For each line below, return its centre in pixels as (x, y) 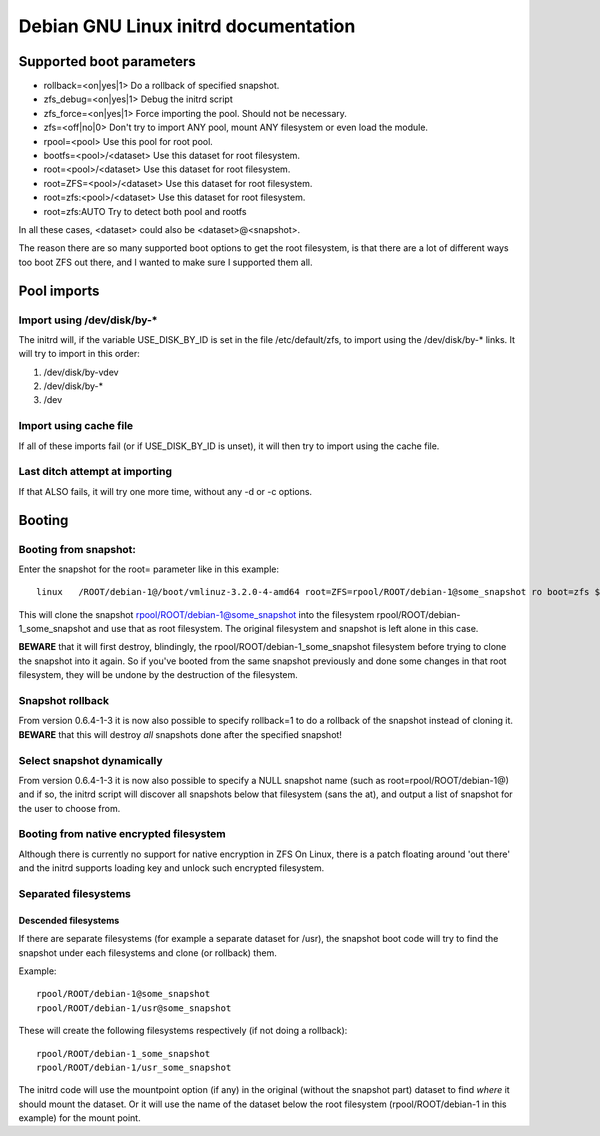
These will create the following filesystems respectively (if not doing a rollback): (183, 1031)
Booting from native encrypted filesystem (122, 834)
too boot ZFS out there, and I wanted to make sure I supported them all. (166, 262)
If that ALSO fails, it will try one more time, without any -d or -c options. (165, 491)
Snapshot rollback (64, 701)
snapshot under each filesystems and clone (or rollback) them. (147, 952)
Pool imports (59, 290)
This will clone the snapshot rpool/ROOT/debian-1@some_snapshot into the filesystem (196, 614)
